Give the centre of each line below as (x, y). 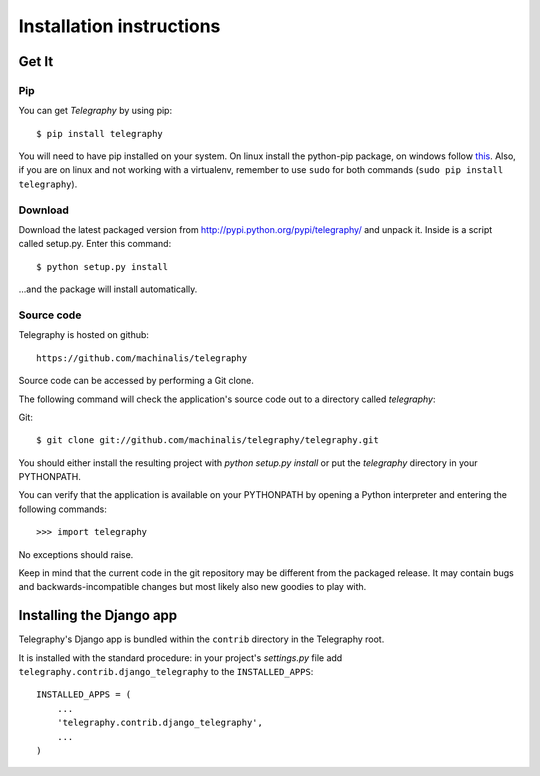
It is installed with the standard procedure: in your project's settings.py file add (180, 657)
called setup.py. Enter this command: (95, 244)
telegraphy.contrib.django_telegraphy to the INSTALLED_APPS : (166, 672)
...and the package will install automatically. (108, 289)
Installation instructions (119, 26)
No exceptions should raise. (76, 554)
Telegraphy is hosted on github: (84, 335)
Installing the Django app (98, 615)
